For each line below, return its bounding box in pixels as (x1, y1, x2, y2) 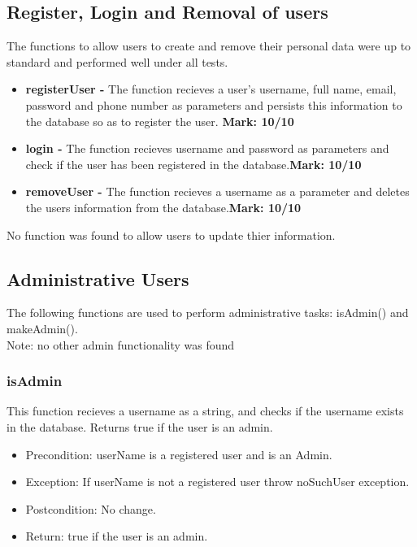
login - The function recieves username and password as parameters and (25, 140, 389, 157)
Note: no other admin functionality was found (7, 336, 235, 353)
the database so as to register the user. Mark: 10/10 (25, 112, 294, 129)
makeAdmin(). (7, 319, 78, 336)
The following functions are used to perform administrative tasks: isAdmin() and (7, 304, 409, 321)
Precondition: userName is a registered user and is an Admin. (25, 445, 332, 462)
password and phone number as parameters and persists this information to (25, 96, 402, 113)
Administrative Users (7, 266, 189, 291)
